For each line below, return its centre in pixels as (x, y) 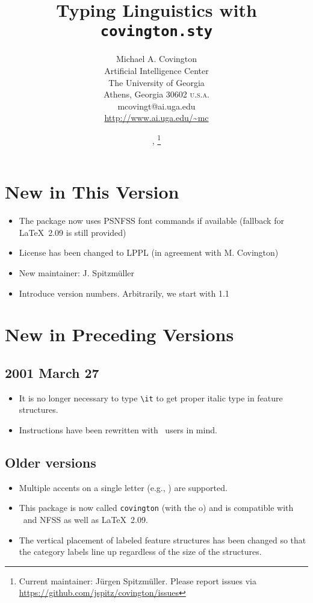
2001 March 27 (52, 372)
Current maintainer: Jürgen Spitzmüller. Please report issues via (138, 580)
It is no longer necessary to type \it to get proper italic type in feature (151, 397)
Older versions (51, 462)
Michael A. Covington (156, 59)
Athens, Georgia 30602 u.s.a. (156, 94)
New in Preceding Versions (119, 334)
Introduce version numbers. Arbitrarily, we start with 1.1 (124, 293)
